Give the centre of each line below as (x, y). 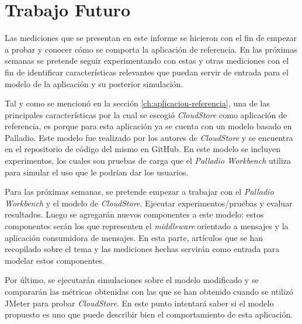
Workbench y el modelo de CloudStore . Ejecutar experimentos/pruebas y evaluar (149, 203)
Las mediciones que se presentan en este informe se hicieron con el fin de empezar (151, 38)
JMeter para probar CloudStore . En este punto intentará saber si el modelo (139, 303)
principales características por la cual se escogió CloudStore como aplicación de (146, 114)
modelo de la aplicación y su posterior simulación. (94, 83)
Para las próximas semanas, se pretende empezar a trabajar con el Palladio (139, 192)
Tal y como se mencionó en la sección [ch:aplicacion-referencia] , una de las (137, 103)
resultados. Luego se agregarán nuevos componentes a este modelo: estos (134, 214)
